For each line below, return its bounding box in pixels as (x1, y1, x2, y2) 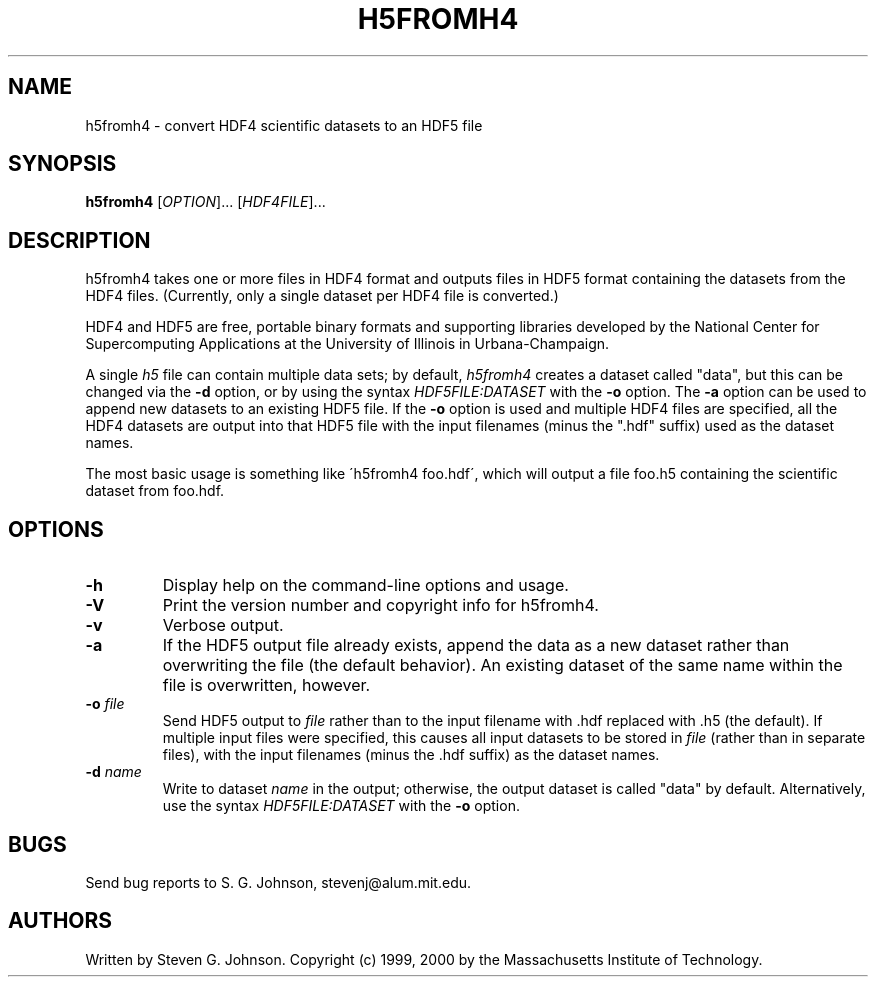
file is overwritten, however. (162, 675, 371, 696)
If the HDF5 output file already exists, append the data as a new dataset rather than (162, 635, 790, 656)
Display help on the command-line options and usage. (162, 575, 569, 596)
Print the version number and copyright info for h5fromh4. (162, 595, 599, 616)
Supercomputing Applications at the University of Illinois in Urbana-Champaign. (85, 335, 610, 353)
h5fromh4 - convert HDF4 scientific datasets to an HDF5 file (85, 116, 483, 134)
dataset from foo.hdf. (85, 482, 225, 500)
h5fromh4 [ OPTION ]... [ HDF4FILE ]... (85, 193, 326, 211)
